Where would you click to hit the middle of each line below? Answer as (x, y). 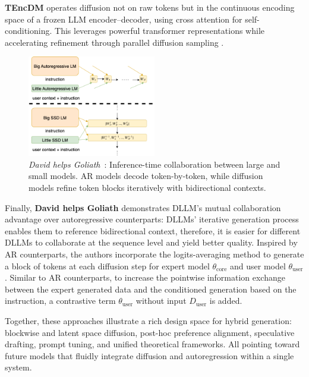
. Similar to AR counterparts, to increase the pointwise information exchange (145, 277)
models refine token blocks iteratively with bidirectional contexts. (147, 188)
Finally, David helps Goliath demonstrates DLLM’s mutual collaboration (143, 207)
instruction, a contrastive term (60, 301)
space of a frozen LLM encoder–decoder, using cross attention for (124, 19)
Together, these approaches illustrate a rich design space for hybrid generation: (148, 321)
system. (18, 367)
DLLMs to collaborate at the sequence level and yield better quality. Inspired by (151, 242)
